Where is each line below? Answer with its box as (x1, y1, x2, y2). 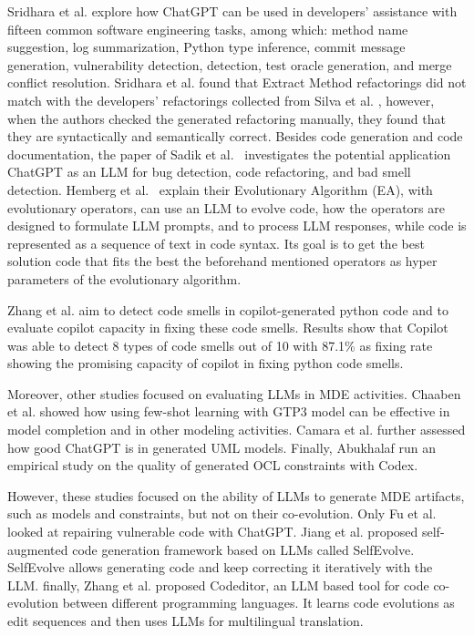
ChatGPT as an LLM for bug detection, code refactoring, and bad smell (7, 162, 411, 181)
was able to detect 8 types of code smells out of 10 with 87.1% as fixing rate (7, 335, 433, 354)
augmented (7, 539, 68, 559)
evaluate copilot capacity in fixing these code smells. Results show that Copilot (7, 318, 448, 337)
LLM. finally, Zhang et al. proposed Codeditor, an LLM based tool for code (7, 575, 429, 594)
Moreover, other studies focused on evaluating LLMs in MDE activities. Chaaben (7, 384, 461, 403)
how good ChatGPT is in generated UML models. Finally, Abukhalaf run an (7, 437, 436, 456)
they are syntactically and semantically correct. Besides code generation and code (7, 127, 463, 146)
